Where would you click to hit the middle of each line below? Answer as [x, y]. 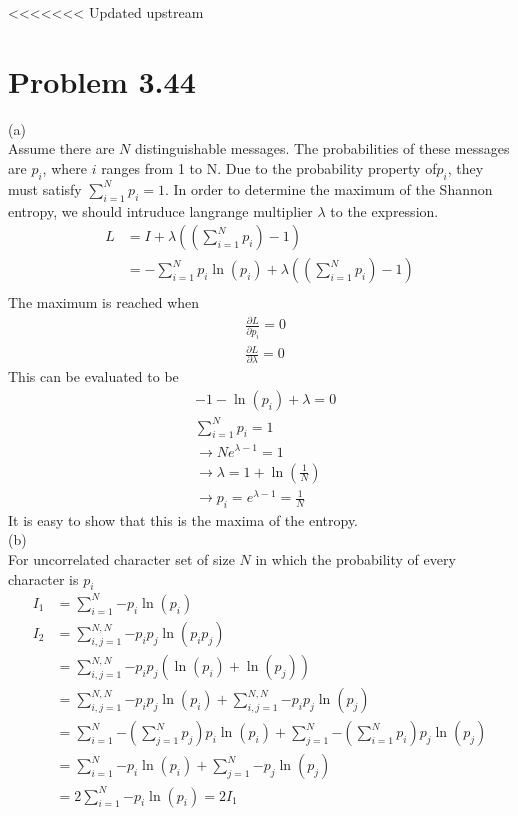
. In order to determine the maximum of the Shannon [328, 188]
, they [465, 167]
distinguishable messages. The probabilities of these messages [322, 148]
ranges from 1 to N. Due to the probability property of [269, 167]
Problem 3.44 [102, 80]
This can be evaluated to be [93, 376]
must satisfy [45, 188]
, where [64, 167]
